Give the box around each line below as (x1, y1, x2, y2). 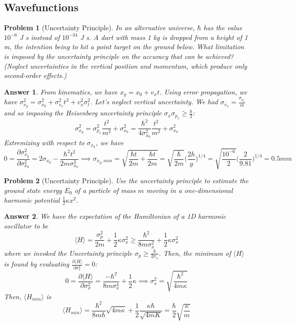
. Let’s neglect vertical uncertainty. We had (90, 96, 218, 107)
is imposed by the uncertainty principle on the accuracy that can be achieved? (4, 51, 234, 61)
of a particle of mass (74, 185, 136, 195)
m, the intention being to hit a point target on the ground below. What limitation (4, 41, 244, 52)
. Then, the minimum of (159, 248, 231, 258)
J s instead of (19, 32, 60, 42)
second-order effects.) (4, 70, 67, 80)
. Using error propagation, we (159, 86, 247, 96)
